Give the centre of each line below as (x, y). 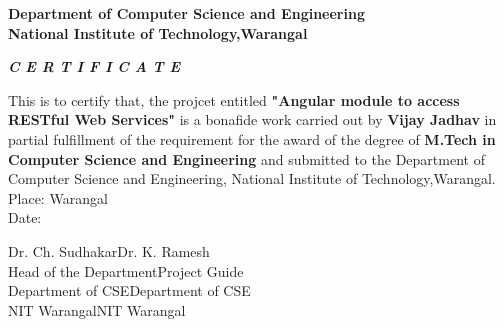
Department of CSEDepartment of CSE (129, 290)
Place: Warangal (58, 197)
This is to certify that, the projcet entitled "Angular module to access (234, 99)
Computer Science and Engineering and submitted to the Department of (246, 158)
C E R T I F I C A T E (94, 66)
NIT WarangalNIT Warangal (97, 309)
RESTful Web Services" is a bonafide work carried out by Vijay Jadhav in (252, 119)
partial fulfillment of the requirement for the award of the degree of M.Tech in (252, 138)
